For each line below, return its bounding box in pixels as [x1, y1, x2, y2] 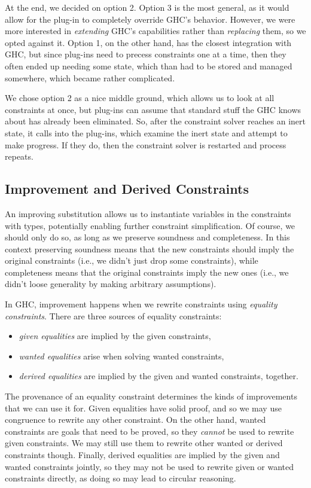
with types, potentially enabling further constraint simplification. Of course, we [5, 219, 295, 231]
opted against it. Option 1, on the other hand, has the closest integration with [5, 36, 292, 48]
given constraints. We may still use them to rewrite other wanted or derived [5, 437, 283, 449]
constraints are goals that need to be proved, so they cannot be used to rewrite [5, 425, 294, 437]
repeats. [5, 150, 33, 163]
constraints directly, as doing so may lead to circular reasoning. [5, 472, 236, 484]
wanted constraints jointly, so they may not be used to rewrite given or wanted [5, 460, 294, 472]
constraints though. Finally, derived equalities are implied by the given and [5, 449, 280, 461]
